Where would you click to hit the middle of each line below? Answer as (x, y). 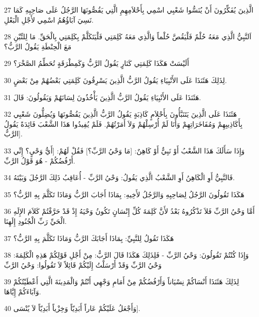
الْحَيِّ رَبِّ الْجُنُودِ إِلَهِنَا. (35, 221)
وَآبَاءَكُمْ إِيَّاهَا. (23, 291)
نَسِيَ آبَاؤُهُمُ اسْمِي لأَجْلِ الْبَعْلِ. (49, 19)
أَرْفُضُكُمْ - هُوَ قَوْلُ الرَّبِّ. (40, 160)
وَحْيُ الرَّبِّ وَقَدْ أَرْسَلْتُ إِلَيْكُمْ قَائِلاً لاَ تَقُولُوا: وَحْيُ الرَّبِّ (83, 264)
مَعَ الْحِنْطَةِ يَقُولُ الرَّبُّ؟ (38, 46)
